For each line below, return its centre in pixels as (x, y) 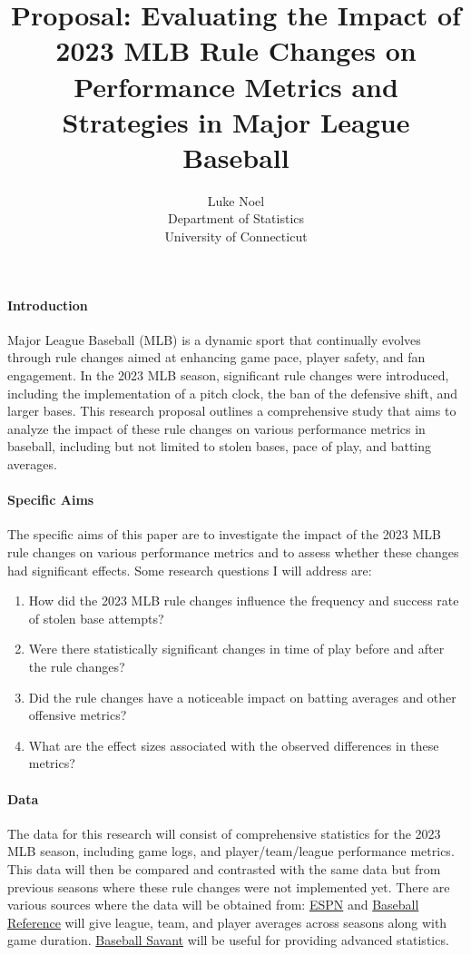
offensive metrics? (78, 715)
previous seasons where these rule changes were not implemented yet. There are (229, 886)
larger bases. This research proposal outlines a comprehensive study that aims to (232, 411)
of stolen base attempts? (96, 618)
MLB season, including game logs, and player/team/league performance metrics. (231, 851)
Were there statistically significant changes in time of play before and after (236, 649)
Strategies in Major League (236, 121)
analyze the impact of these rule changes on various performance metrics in (216, 428)
